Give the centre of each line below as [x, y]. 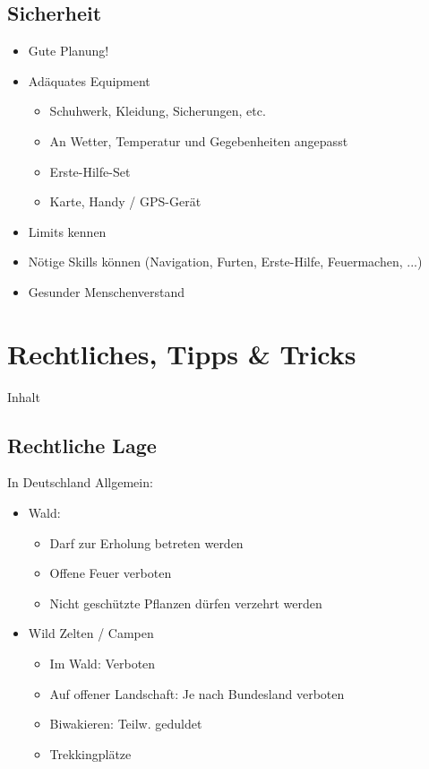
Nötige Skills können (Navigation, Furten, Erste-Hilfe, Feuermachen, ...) [225, 262]
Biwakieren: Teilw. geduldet [126, 724]
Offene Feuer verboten [111, 573]
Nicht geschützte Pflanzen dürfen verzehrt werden [186, 603]
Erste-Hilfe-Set [90, 171]
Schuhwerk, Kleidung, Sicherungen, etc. [158, 111]
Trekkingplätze [90, 753]
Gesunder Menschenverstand [107, 291]
